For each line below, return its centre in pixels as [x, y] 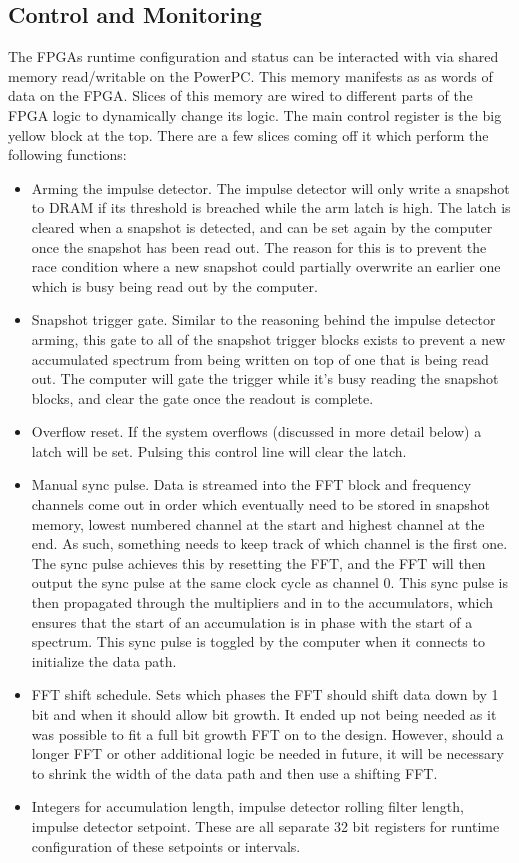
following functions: [67, 154]
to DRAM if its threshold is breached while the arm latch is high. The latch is [271, 207]
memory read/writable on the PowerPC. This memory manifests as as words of [250, 75]
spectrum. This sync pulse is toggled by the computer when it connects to [258, 641]
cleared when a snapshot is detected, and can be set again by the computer [262, 226]
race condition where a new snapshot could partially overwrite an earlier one [266, 266]
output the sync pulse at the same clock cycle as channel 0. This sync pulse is [269, 582]
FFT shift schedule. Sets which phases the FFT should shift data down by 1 [265, 694]
